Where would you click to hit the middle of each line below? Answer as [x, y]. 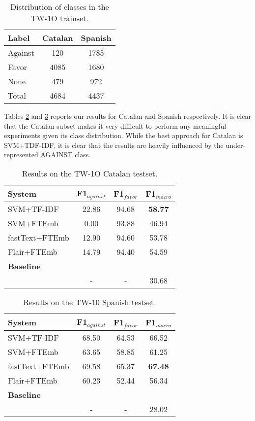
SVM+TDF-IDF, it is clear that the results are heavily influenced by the [114, 145]
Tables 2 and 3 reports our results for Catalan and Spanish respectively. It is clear [127, 116]
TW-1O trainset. [59, 18]
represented [21, 155]
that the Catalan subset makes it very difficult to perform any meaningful [115, 125]
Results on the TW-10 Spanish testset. [90, 302]
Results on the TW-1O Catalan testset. [90, 173]
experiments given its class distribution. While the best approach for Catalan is [124, 135]
